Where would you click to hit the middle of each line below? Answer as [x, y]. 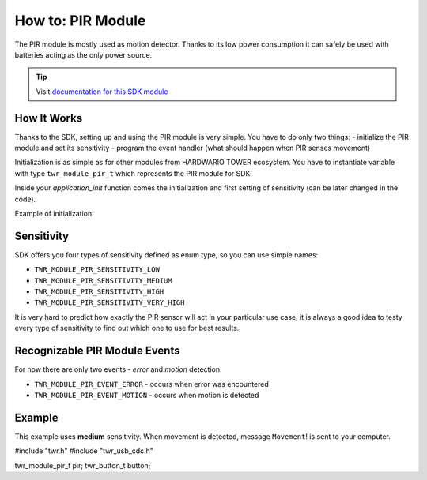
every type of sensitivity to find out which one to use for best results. [127, 328]
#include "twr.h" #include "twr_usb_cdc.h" [84, 451]
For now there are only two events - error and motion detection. [118, 369]
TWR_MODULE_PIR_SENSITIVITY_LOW [97, 270]
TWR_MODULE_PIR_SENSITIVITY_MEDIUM [104, 281]
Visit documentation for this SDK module [102, 92]
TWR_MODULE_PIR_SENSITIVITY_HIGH [99, 292]
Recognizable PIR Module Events [97, 351]
